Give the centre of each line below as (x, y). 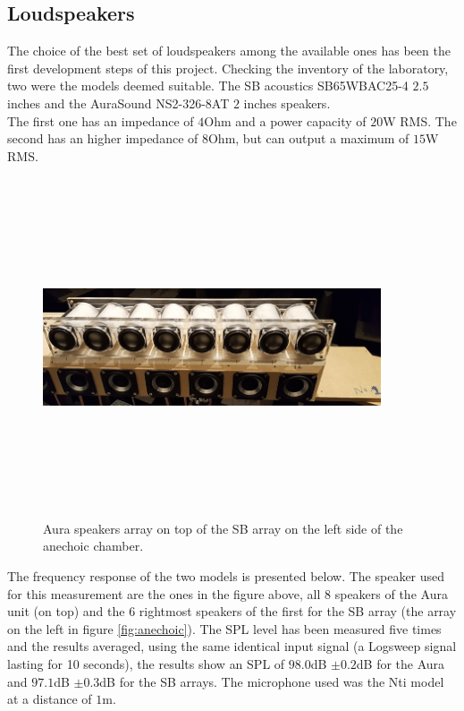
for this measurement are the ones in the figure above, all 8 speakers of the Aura (228, 593)
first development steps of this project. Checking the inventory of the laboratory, (228, 68)
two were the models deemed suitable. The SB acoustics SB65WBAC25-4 (208, 86)
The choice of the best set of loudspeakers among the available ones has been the (229, 51)
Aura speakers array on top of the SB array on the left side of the (223, 528)
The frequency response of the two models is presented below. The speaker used (226, 576)
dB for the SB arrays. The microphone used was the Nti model (272, 681)
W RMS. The (420, 120)
